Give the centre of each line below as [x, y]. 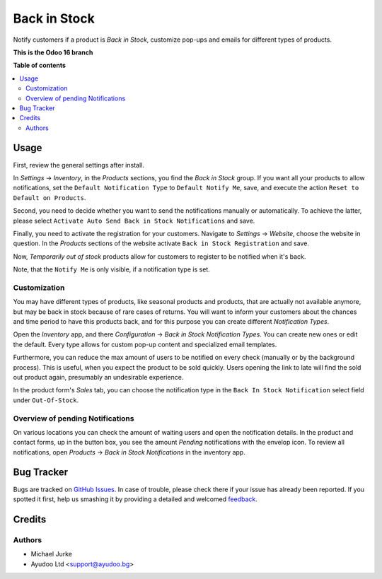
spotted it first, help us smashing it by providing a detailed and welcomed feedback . [135, 499]
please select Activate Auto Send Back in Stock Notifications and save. [134, 221]
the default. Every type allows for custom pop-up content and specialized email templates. [145, 344]
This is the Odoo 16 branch [53, 52]
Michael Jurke [51, 554]
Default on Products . [50, 197]
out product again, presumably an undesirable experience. [98, 377]
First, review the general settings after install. [79, 165]
